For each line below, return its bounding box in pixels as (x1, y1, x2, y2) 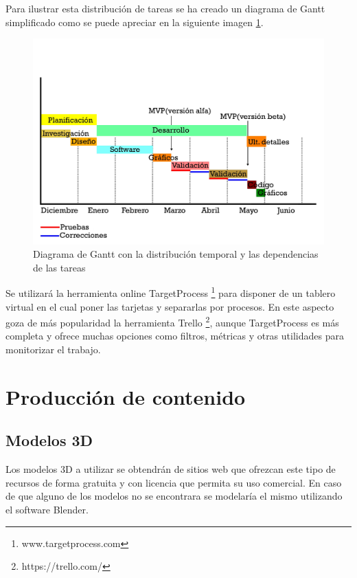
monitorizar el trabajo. (5, 342, 101, 357)
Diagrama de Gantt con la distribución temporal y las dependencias (33, 247, 319, 261)
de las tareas (33, 260, 86, 274)
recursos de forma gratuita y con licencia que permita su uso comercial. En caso (5, 475, 342, 489)
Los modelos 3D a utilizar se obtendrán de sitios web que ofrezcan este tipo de (5, 462, 336, 476)
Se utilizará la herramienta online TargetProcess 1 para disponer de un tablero (5, 284, 336, 300)
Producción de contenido (5, 382, 246, 410)
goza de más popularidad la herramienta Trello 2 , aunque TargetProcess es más (5, 313, 339, 329)
